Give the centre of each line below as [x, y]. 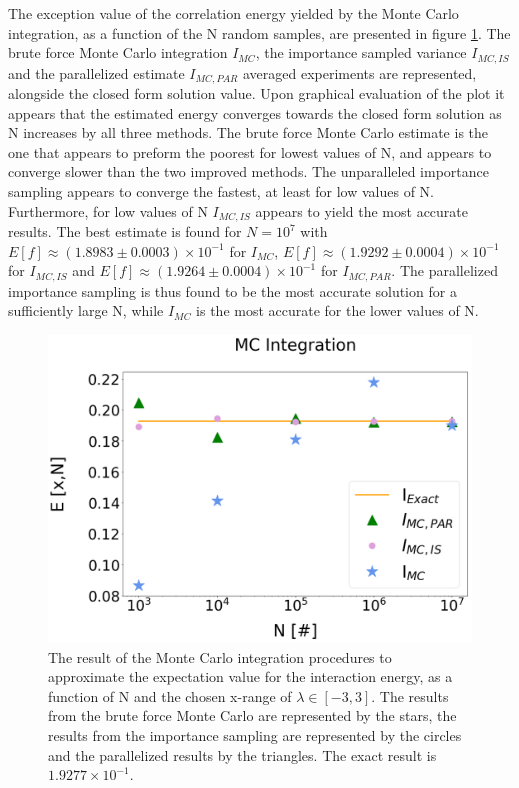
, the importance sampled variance [361, 52]
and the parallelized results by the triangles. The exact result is [242, 754]
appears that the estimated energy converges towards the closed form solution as [255, 112]
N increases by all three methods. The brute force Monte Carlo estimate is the [248, 132]
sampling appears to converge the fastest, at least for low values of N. [221, 191]
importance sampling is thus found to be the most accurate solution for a [232, 290]
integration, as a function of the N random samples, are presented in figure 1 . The [259, 32]
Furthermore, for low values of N [108, 210]
